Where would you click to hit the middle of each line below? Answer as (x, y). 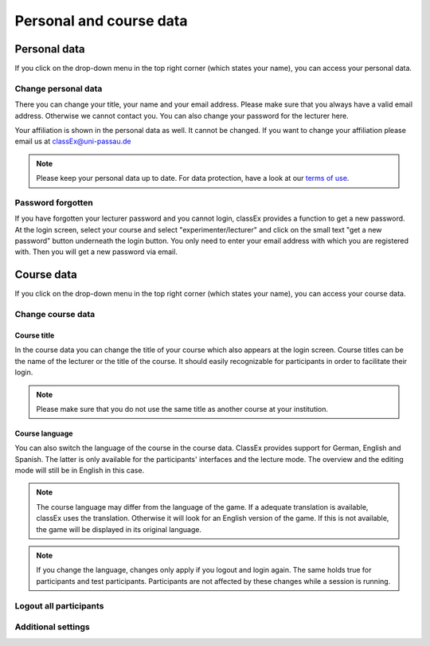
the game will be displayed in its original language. (119, 529)
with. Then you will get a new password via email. (96, 252)
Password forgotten (54, 202)
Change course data (55, 315)
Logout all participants (59, 605)
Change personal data (59, 88)
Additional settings (53, 627)
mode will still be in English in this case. (80, 471)
